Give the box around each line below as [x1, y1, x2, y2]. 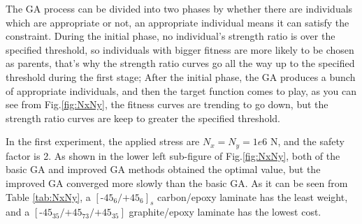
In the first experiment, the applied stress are [6, 134, 200, 149]
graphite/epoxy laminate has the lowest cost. [129, 204, 321, 219]
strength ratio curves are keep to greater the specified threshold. [6, 110, 280, 125]
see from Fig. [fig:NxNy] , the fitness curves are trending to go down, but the [6, 97, 328, 112]
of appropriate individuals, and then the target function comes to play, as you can [6, 83, 357, 98]
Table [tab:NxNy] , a [6, 189, 91, 204]
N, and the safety [270, 134, 345, 149]
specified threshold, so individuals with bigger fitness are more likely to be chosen [6, 42, 354, 57]
